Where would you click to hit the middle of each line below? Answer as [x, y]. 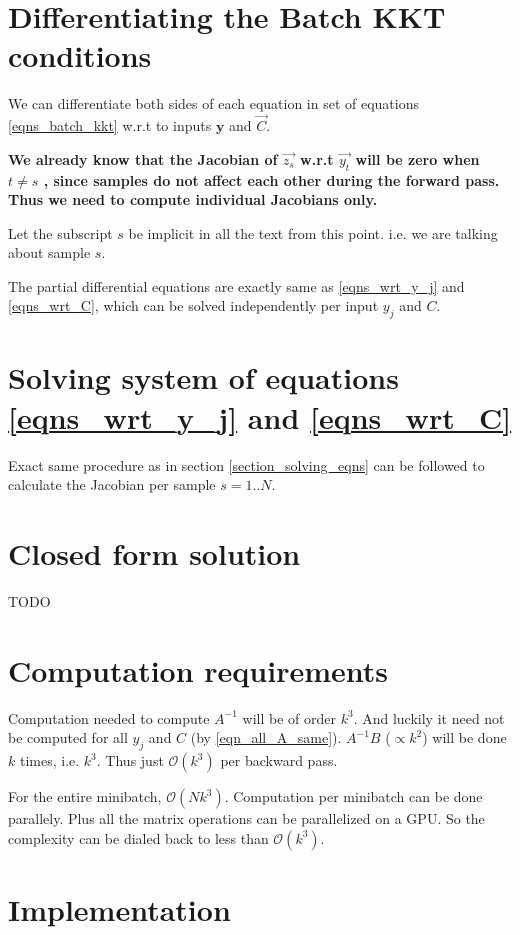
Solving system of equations [203, 377]
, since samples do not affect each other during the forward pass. [271, 179]
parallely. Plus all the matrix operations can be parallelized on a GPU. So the [246, 818]
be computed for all [68, 737]
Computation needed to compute [109, 717]
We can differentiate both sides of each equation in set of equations [213, 103]
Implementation [119, 908]
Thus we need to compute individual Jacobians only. [193, 199]
